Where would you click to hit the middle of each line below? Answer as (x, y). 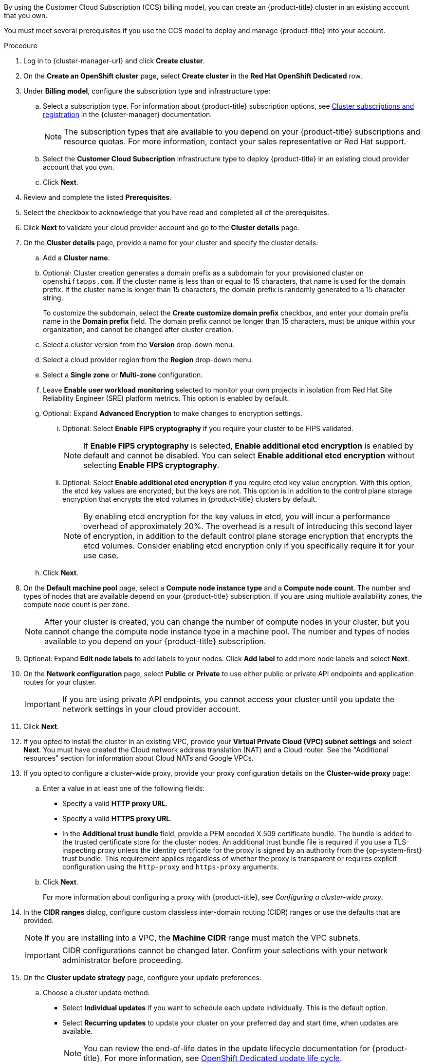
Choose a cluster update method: (96, 993)
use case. (101, 555)
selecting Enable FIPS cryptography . (151, 465)
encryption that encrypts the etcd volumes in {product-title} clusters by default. (190, 499)
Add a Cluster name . (76, 258)
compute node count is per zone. (76, 604)
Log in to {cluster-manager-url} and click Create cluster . (114, 61)
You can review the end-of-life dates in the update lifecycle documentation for (227, 1048)
